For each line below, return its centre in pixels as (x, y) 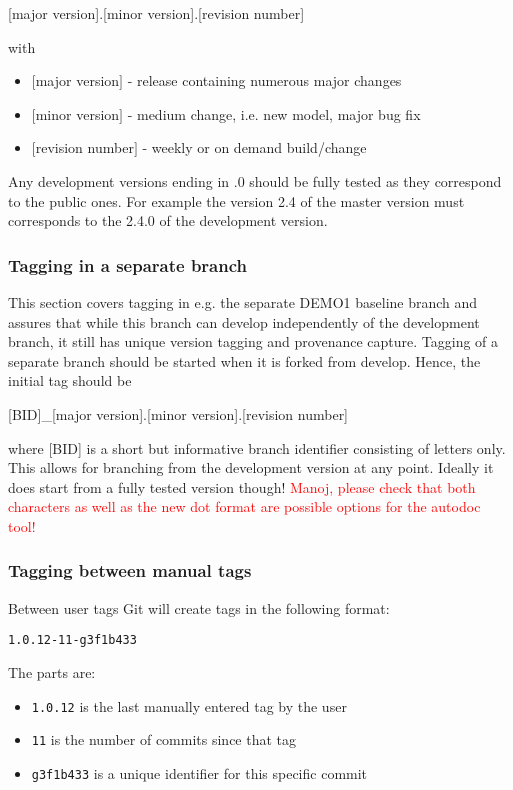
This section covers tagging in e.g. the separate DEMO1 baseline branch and (243, 301)
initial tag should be (70, 380)
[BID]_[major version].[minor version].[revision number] (178, 413)
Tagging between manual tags (130, 570)
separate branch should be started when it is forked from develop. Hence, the (244, 360)
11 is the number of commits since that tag (164, 739)
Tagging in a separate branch (128, 264)
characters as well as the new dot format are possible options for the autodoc (244, 506)
